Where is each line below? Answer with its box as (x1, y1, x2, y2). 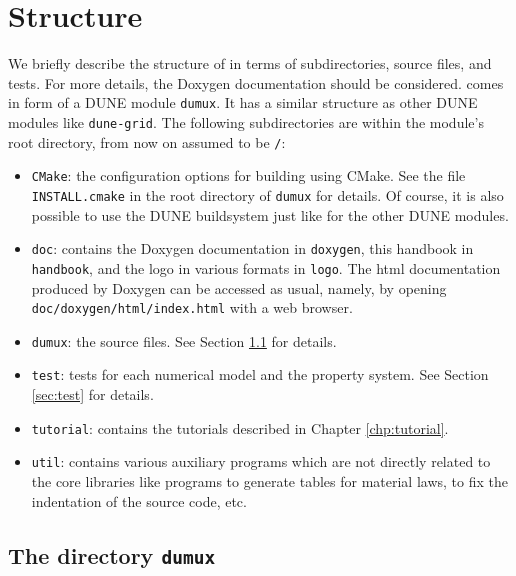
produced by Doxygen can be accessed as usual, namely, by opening (31, 277, 447, 298)
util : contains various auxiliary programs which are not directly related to (31, 451, 491, 472)
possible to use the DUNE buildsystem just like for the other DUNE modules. (31, 204, 509, 225)
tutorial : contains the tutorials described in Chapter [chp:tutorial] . (31, 417, 449, 438)
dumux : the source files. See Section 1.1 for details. (31, 330, 337, 351)
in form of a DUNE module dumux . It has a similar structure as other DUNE (8, 92, 478, 113)
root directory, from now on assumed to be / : (8, 131, 286, 152)
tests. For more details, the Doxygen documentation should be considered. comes (8, 72, 504, 93)
